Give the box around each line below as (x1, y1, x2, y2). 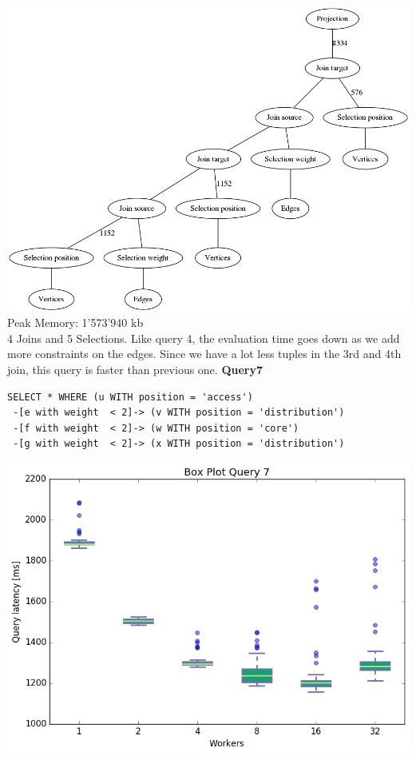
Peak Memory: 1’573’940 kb (7, 314, 144, 331)
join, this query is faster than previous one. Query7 (7, 360, 263, 377)
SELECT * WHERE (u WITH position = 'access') (7, 391, 253, 403)
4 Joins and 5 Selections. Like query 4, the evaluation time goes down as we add (7, 329, 400, 346)
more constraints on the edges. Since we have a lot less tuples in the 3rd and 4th (7, 345, 402, 362)
